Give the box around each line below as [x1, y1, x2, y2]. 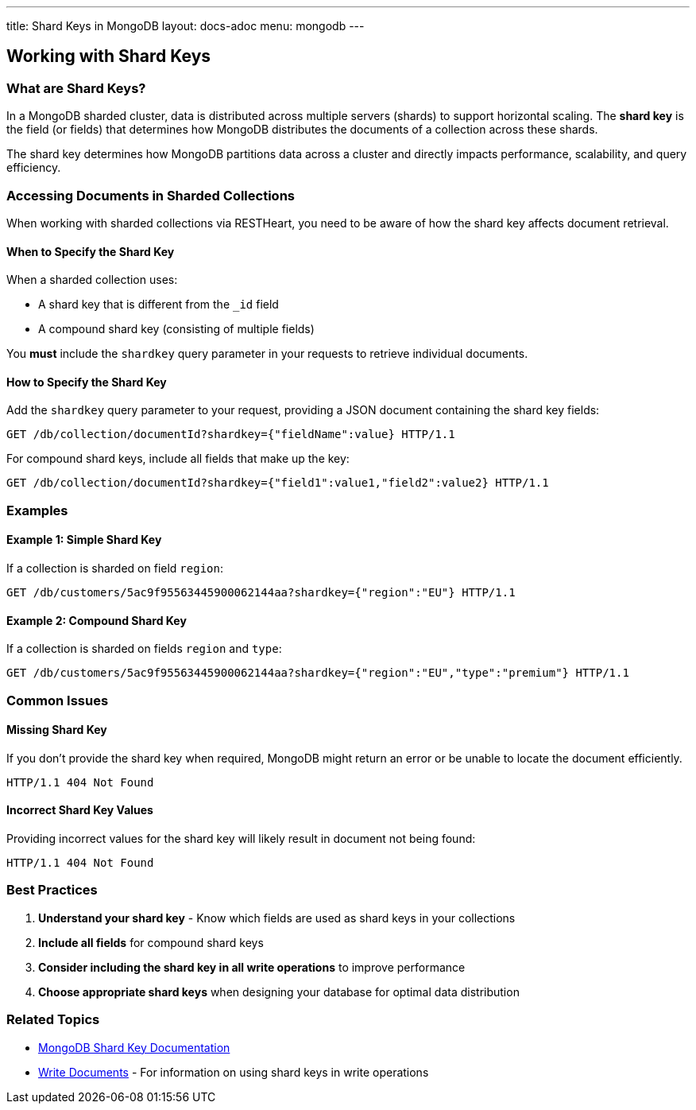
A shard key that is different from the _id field [38, 297, 279, 312]
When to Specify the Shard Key [6, 244, 175, 258]
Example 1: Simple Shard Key [6, 533, 162, 547]
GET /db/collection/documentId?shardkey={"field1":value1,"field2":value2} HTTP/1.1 [6, 476, 549, 490]
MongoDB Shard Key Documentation [38, 1040, 230, 1054]
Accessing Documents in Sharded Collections [6, 187, 295, 204]
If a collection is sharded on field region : [6, 561, 223, 575]
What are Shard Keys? [6, 80, 146, 96]
